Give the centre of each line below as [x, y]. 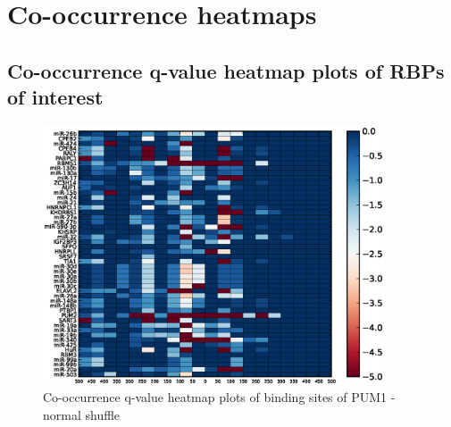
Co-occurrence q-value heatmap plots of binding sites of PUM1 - [219, 397]
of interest [55, 97]
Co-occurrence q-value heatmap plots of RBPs [226, 70]
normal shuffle [82, 415]
